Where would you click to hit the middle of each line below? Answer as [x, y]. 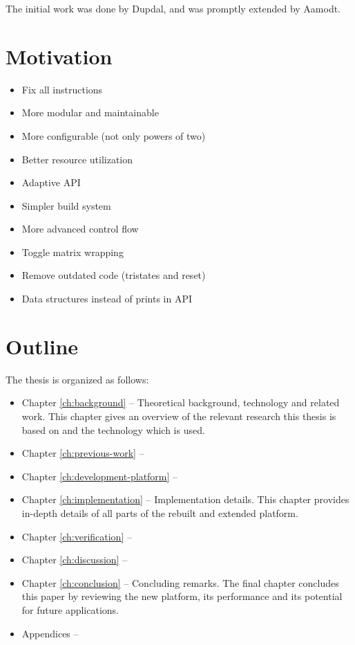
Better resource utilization [77, 159]
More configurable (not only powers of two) [114, 135]
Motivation [59, 56]
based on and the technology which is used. [113, 429]
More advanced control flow [80, 229]
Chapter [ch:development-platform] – [100, 476]
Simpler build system [66, 205]
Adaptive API [51, 182]
